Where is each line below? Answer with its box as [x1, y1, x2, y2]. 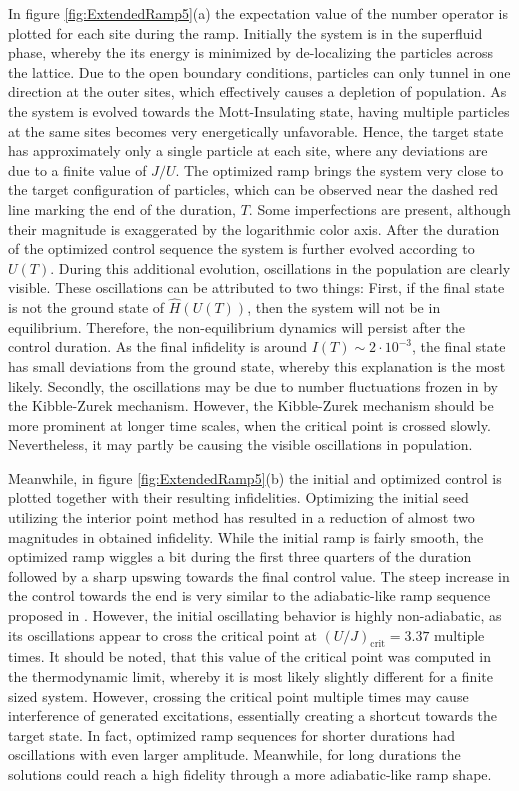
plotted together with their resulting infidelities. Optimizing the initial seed [8, 487, 469, 508]
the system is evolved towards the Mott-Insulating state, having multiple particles [8, 100, 510, 121]
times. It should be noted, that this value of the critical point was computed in [8, 646, 491, 667]
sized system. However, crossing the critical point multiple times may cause [8, 685, 469, 706]
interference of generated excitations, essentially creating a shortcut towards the [8, 705, 498, 726]
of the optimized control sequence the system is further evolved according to [8, 238, 475, 259]
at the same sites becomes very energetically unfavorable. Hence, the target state [8, 120, 504, 141]
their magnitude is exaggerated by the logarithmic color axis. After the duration [8, 218, 500, 239]
